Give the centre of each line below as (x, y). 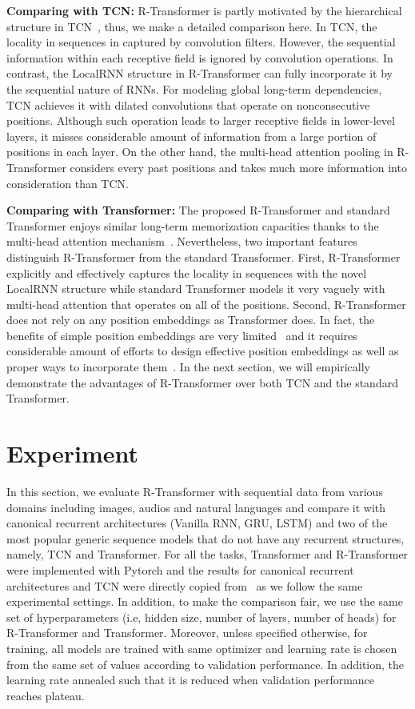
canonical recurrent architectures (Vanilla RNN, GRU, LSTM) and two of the (197, 523)
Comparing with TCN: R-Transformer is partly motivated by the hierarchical (204, 10)
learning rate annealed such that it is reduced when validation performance (191, 680)
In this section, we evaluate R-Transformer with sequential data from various (195, 491)
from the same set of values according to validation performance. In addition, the (205, 664)
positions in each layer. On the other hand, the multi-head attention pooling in (200, 152)
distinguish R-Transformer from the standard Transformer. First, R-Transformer (204, 256)
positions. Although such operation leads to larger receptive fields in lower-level (201, 120)
